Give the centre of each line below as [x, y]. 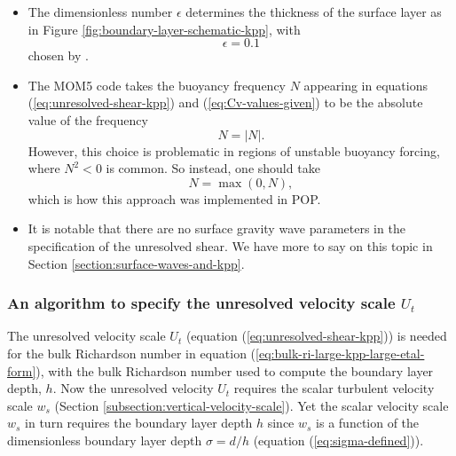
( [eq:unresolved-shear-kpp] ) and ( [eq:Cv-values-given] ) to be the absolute [225, 102]
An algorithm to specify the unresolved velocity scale [201, 303]
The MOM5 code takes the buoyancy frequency [157, 85]
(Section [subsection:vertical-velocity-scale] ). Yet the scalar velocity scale [252, 405]
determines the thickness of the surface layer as [314, 12]
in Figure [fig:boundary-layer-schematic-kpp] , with [164, 29]
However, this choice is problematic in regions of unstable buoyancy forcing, [234, 150]
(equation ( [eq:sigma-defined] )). [338, 440]
